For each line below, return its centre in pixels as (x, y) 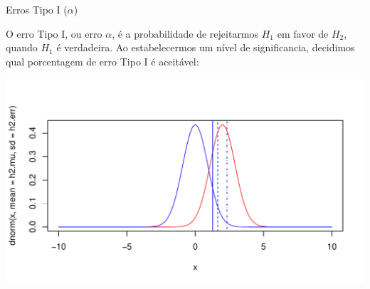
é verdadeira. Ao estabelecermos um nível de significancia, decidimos (206, 47)
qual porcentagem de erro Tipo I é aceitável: (102, 61)
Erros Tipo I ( (37, 9)
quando (22, 47)
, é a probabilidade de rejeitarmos (185, 33)
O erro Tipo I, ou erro (54, 33)
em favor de (303, 33)
